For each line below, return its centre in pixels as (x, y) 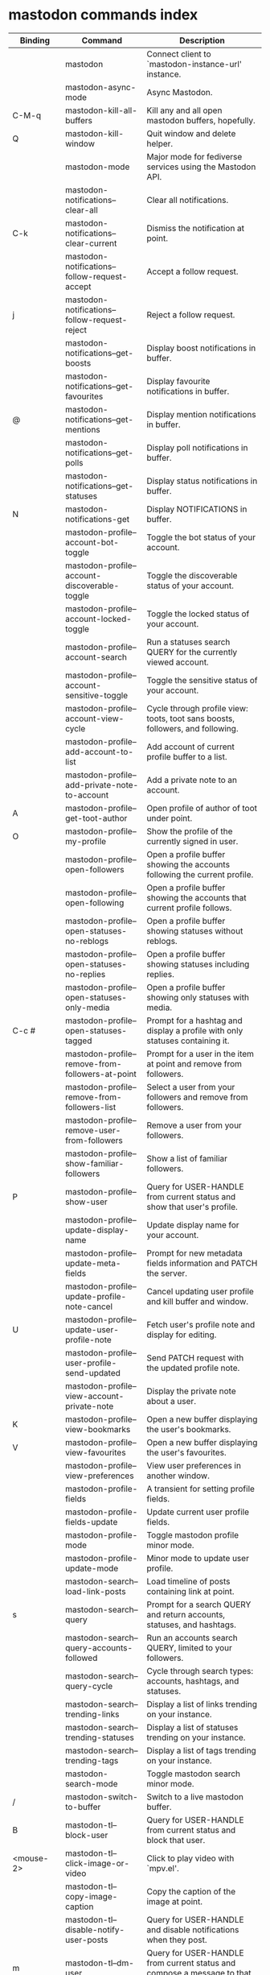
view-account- (95, 1396)
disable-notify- (95, 1929)
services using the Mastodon (201, 167)
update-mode (92, 1568)
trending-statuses (100, 1737)
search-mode (92, 1783)
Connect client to (179, 54)
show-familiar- (95, 1163)
